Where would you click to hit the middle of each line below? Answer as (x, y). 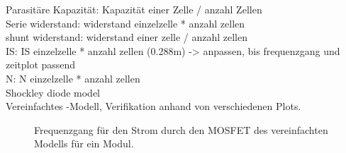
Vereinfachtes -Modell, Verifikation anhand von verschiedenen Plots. (154, 106)
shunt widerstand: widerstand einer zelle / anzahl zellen (127, 37)
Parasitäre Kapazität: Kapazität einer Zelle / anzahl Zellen (134, 9)
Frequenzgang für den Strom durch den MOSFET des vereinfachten (181, 129)
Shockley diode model (53, 92)
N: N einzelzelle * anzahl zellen (73, 78)
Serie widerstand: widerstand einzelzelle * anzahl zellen (125, 23)
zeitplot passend (41, 65)
